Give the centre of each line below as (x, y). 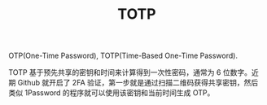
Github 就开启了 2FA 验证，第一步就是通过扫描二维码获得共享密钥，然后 (138, 83)
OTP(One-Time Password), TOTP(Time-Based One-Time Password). (123, 56)
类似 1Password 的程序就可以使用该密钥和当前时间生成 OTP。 (112, 93)
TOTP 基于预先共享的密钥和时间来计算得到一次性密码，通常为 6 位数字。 (130, 72)
